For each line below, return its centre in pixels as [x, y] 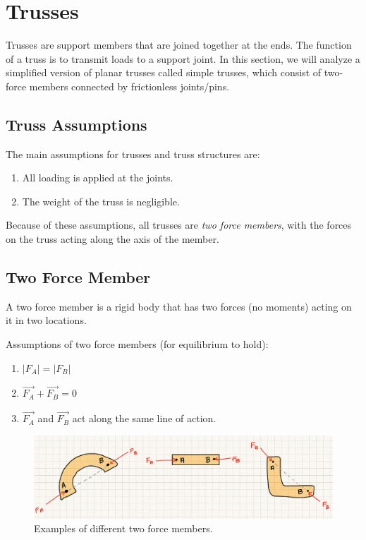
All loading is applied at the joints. [98, 178]
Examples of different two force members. [123, 528]
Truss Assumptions [77, 124]
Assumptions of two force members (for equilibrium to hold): [137, 344]
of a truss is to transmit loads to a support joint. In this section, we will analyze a [183, 58]
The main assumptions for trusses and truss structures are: [133, 154]
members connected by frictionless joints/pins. [129, 86]
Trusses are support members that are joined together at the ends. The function [179, 45]
